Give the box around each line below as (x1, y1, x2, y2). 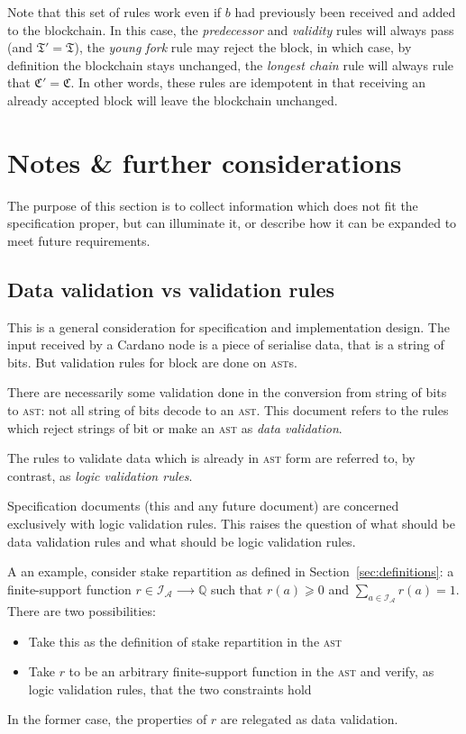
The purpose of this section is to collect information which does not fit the (7, 195, 418, 214)
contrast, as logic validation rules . (7, 466, 193, 485)
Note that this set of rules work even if (7, 3, 222, 21)
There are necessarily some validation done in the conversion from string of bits (7, 383, 447, 402)
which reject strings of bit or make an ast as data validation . (7, 418, 343, 437)
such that (211, 579, 263, 598)
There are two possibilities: (7, 602, 156, 620)
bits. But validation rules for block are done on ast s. (7, 352, 297, 371)
